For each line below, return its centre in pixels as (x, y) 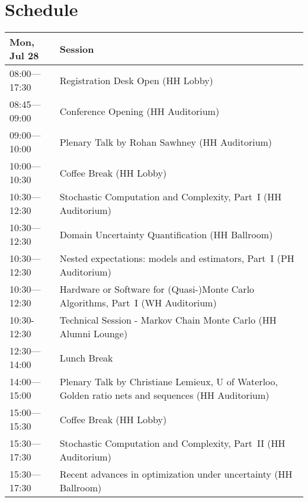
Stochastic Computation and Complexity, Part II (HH (172, 443)
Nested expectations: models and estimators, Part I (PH (177, 258)
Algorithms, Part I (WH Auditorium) (138, 303)
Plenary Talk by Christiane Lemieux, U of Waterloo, (169, 382)
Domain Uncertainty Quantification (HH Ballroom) (166, 234)
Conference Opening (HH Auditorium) (139, 111)
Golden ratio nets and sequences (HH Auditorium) (164, 395)
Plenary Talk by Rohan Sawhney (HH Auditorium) (166, 142)
